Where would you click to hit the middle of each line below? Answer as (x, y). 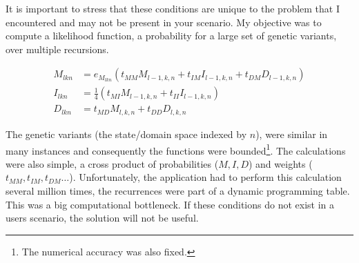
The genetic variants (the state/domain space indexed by (126, 134)
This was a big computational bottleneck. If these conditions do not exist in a (170, 204)
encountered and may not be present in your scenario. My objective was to (164, 22)
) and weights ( (280, 163)
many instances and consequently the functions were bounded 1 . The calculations (176, 149)
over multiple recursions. (57, 49)
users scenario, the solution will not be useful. (102, 218)
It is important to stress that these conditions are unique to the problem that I (173, 8)
